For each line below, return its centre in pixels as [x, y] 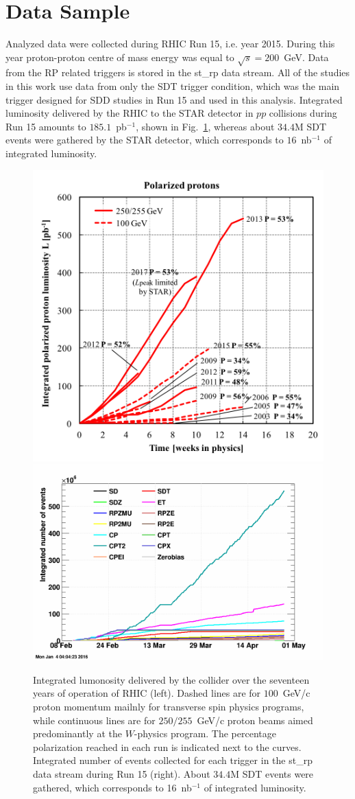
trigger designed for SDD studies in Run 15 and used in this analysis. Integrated [174, 99]
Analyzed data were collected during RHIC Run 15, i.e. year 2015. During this [170, 44]
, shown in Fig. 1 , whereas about [205, 126]
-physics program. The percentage [205, 733]
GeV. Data [306, 57]
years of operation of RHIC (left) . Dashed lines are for [147, 693]
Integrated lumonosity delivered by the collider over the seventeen [171, 679]
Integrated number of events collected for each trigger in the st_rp [173, 760]
